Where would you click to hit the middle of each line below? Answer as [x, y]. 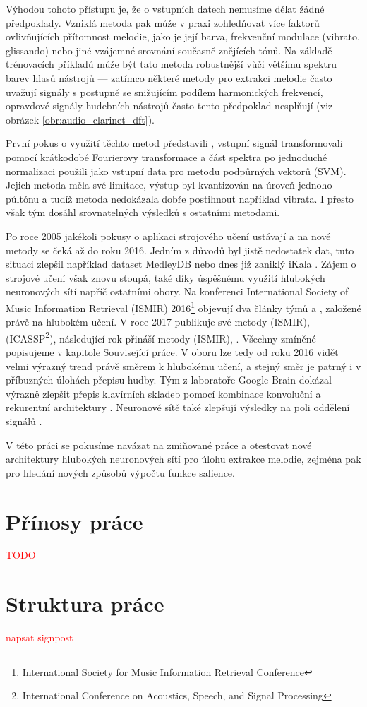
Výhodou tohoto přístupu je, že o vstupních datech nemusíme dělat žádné [165, 8]
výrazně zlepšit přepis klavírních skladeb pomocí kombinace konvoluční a [163, 393]
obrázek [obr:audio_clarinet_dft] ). [80, 119]
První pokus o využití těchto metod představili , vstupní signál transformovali [174, 143]
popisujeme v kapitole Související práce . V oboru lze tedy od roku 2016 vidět [172, 351]
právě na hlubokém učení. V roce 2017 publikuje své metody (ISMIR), [158, 322]
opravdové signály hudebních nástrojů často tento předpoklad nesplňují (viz [169, 106]
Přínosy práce [74, 521]
